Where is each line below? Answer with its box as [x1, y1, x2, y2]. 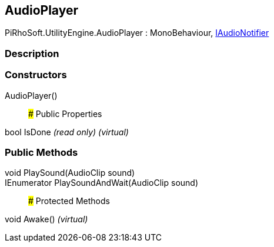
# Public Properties [28, 108, 102, 119]
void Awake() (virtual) [5, 214, 88, 225]
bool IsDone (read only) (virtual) [5, 126, 129, 137]
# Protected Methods [28, 196, 110, 206]
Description [5, 47, 59, 59]
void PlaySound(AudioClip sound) [5, 168, 135, 178]
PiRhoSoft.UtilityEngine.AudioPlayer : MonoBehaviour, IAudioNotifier [5, 28, 269, 38]
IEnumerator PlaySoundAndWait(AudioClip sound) [5, 178, 199, 188]
